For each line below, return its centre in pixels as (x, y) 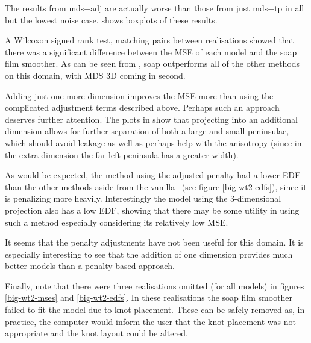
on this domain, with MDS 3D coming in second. (95, 75)
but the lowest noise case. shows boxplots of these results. (111, 20)
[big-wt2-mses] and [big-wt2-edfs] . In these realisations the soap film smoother (149, 298)
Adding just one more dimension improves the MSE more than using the (139, 95)
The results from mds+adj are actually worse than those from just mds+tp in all (155, 8)
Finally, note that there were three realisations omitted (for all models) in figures (155, 286)
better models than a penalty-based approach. (90, 266)
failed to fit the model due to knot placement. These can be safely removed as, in (155, 310)
